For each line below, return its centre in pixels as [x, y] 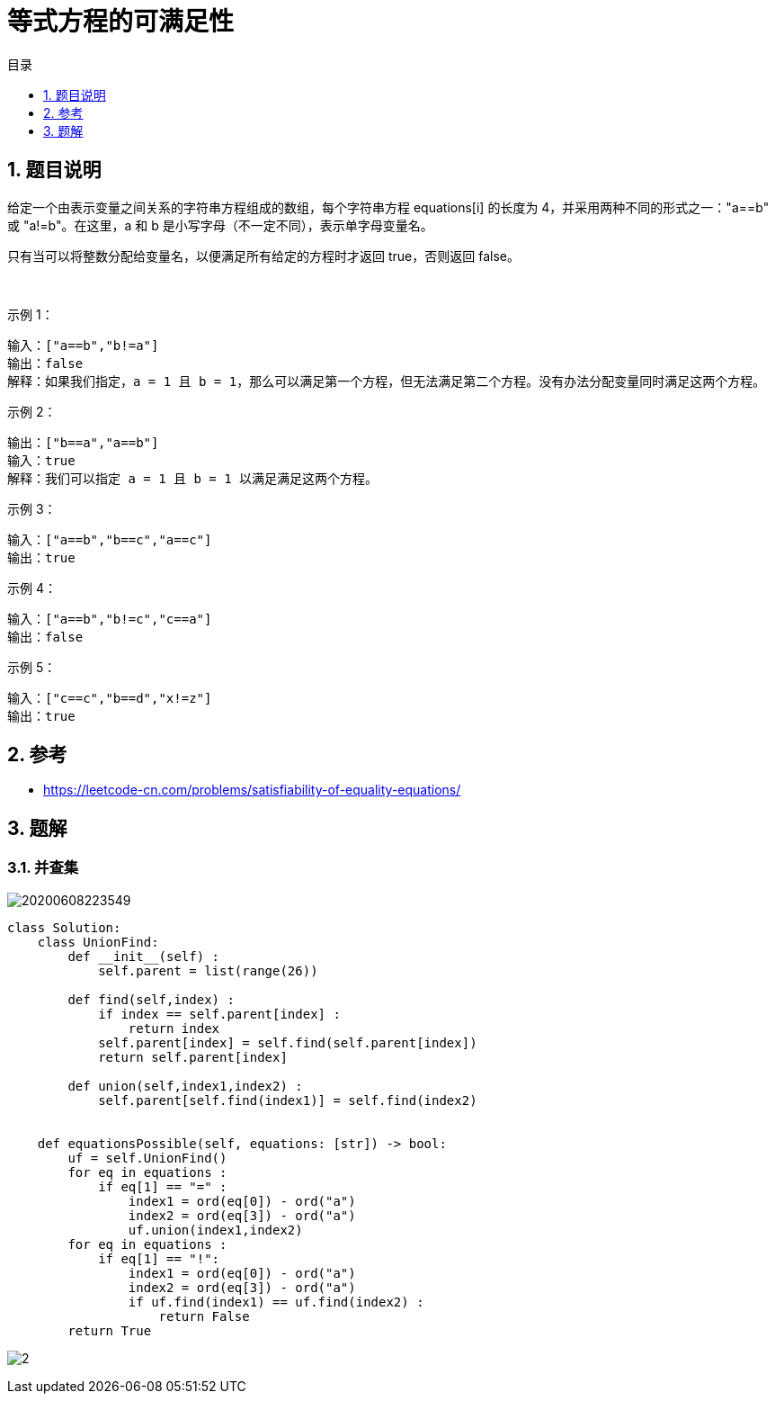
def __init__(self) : [144, 956]
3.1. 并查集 [43, 868]
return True [110, 1330]
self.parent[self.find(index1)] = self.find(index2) [288, 1100]
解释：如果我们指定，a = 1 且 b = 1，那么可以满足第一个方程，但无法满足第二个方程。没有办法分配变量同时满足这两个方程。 [387, 381]
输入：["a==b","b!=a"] [83, 345]
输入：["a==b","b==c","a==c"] [110, 539]
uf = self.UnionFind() [147, 1158]
